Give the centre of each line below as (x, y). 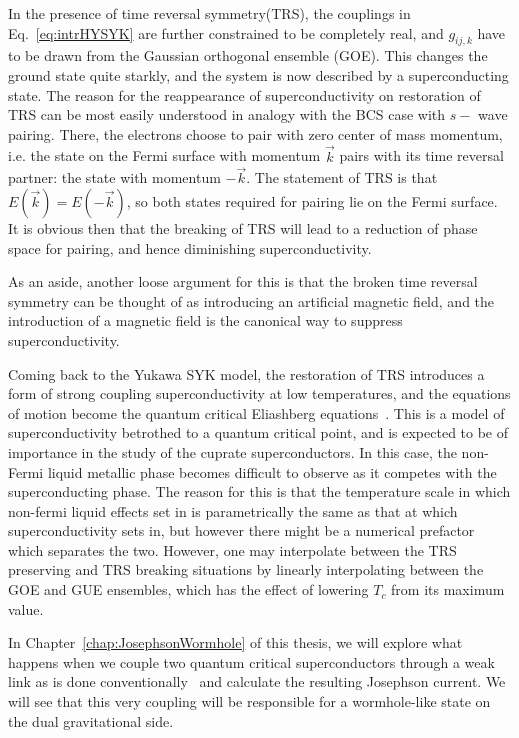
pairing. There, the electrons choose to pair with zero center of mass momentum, (255, 133)
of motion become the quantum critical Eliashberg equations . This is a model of (256, 412)
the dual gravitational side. (91, 720)
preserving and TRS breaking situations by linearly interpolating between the (246, 569)
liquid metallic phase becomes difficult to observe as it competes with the (272, 471)
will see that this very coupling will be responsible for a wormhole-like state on (249, 701)
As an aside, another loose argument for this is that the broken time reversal (243, 281)
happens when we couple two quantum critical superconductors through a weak (251, 661)
